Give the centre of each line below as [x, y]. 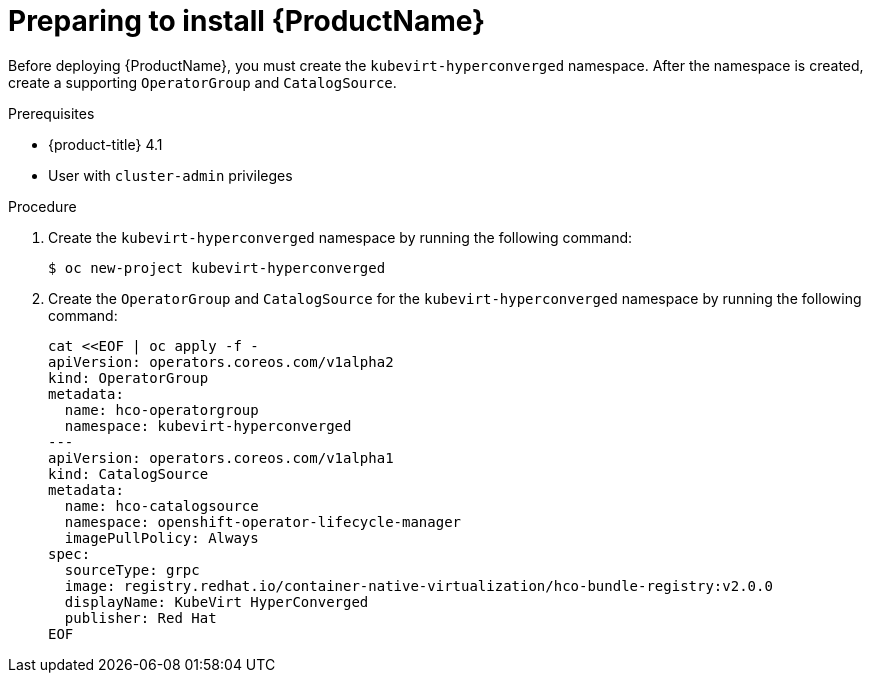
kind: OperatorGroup [128, 377]
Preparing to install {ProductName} [247, 21]
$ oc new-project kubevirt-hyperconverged [217, 267]
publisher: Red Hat [140, 617]
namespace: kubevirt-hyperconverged [208, 425]
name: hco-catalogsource [161, 505]
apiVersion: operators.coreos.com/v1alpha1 [221, 457]
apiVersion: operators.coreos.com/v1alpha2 [221, 361]
